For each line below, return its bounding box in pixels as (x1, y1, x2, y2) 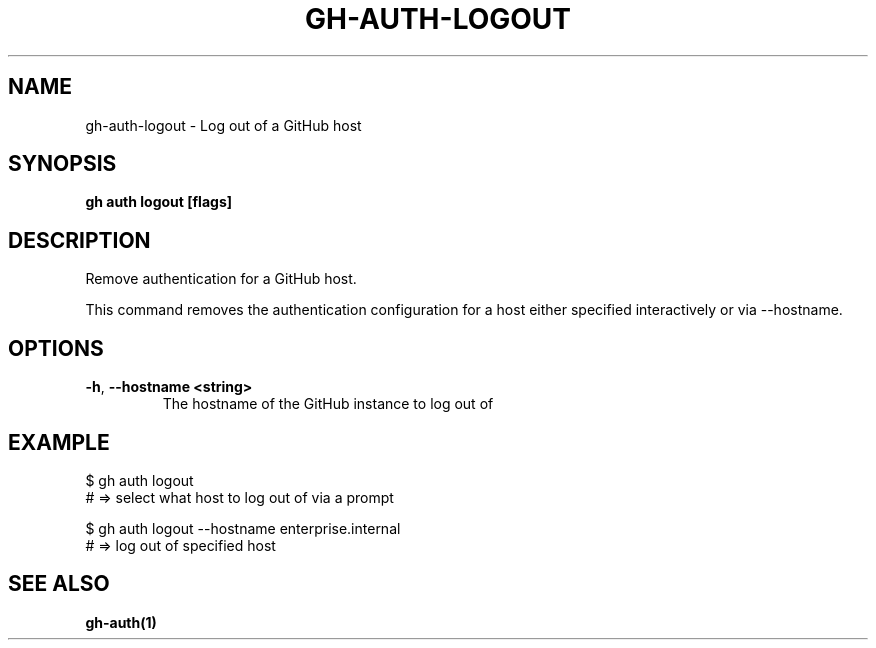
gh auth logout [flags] (85, 193, 233, 211)
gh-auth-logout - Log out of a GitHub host (85, 116, 362, 134)
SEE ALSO (8, 571, 110, 597)
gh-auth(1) (85, 613, 157, 631)
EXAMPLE (8, 429, 110, 455)
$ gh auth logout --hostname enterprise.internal (85, 519, 401, 537)
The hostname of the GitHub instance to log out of (162, 395, 494, 413)
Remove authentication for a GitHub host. (85, 270, 357, 288)
